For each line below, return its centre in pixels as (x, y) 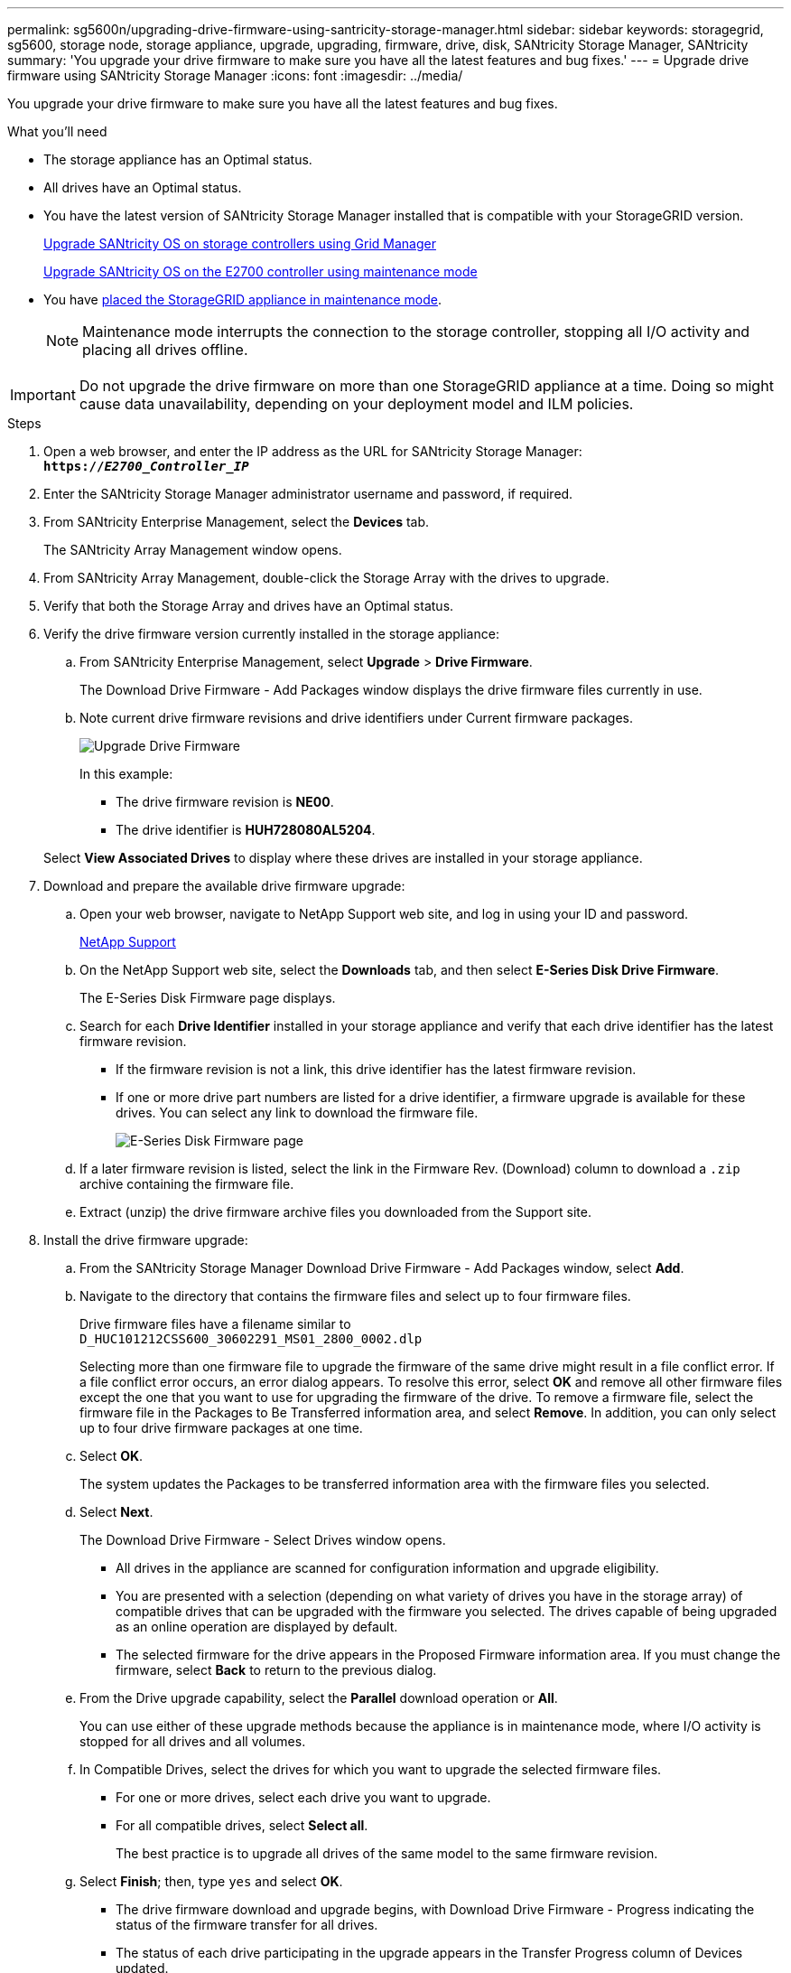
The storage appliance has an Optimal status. (178, 159)
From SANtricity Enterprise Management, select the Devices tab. (237, 522)
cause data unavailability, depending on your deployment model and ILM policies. (356, 404)
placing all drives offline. (165, 350)
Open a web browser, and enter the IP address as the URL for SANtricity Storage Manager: (313, 451)
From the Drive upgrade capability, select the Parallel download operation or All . (319, 1698)
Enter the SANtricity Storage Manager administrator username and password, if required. (308, 494)
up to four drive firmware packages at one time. (221, 1428)
